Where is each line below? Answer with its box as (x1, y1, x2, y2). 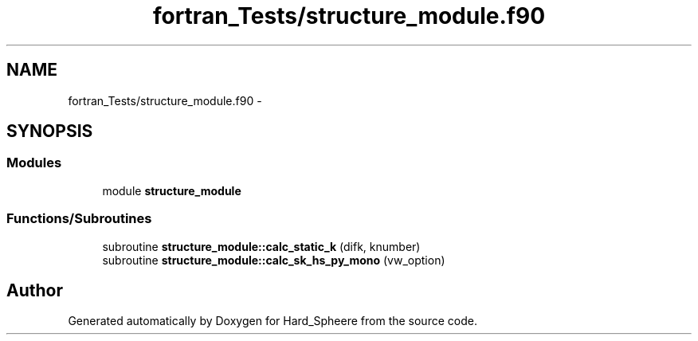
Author (6, 280, 63, 300)
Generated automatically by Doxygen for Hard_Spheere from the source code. (68, 314, 477, 328)
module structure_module (102, 183, 241, 198)
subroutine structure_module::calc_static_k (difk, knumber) (102, 239, 421, 253)
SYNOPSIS (6, 121, 93, 142)
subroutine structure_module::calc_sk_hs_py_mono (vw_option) (102, 253, 445, 267)
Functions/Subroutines (6, 210, 152, 227)
